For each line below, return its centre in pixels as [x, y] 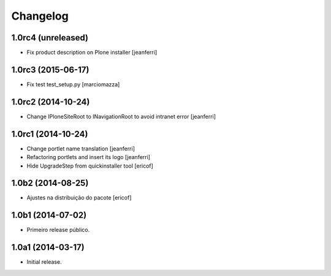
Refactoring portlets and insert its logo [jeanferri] [88, 157]
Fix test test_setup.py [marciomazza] [73, 84]
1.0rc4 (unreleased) [50, 38]
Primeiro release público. [58, 230]
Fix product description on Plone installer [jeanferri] [92, 53]
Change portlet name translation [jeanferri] [81, 148]
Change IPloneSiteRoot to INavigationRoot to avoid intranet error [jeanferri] [121, 116]
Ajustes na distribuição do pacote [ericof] [79, 198]
